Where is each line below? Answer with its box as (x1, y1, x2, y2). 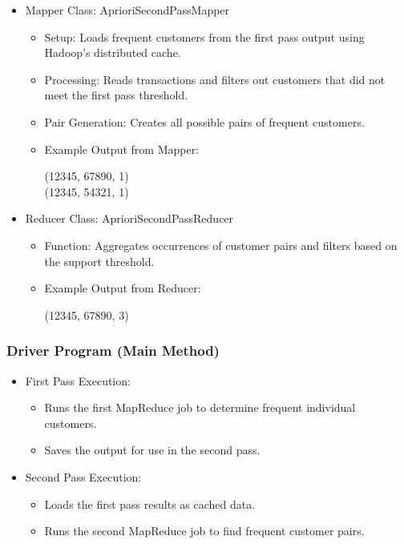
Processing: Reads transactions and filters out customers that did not (44, 71, 386, 87)
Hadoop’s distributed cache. (44, 44, 181, 61)
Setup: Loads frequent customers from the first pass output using (44, 28, 365, 45)
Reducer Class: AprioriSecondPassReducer (25, 210, 234, 227)
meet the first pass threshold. (44, 87, 188, 103)
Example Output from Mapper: (44, 140, 200, 157)
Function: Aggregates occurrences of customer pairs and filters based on (44, 236, 398, 253)
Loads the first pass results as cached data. (44, 495, 256, 512)
